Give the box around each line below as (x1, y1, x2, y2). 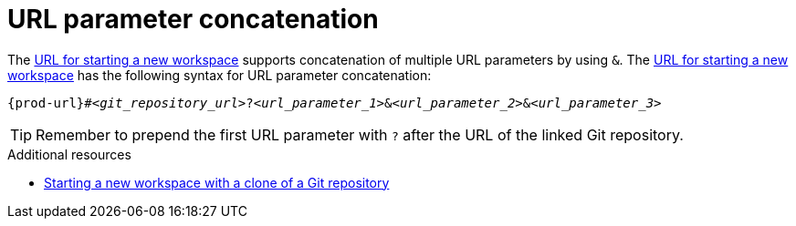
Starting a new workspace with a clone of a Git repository (44, 174, 390, 190)
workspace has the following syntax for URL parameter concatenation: (7, 67, 432, 83)
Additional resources (7, 146, 131, 162)
